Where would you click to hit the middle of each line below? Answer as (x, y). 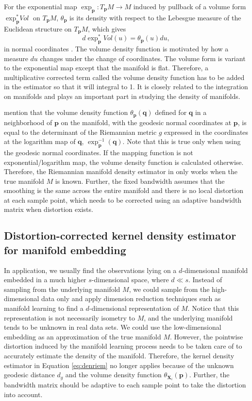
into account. (23, 394)
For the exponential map (41, 6)
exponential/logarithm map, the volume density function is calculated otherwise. (124, 162)
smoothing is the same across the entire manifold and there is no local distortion (124, 190)
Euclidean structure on (38, 28)
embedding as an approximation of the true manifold (83, 336)
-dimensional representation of (134, 308)
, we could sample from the (169, 289)
